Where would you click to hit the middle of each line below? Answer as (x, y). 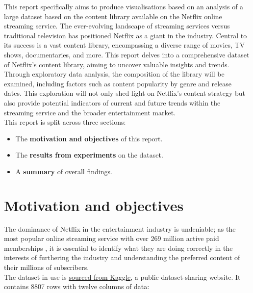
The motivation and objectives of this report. (89, 138)
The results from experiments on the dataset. (89, 155)
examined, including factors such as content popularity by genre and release (118, 83)
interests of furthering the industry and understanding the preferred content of (122, 257)
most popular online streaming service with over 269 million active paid (112, 238)
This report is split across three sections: (65, 122)
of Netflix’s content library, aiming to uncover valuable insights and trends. (117, 64)
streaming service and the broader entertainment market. (90, 112)
